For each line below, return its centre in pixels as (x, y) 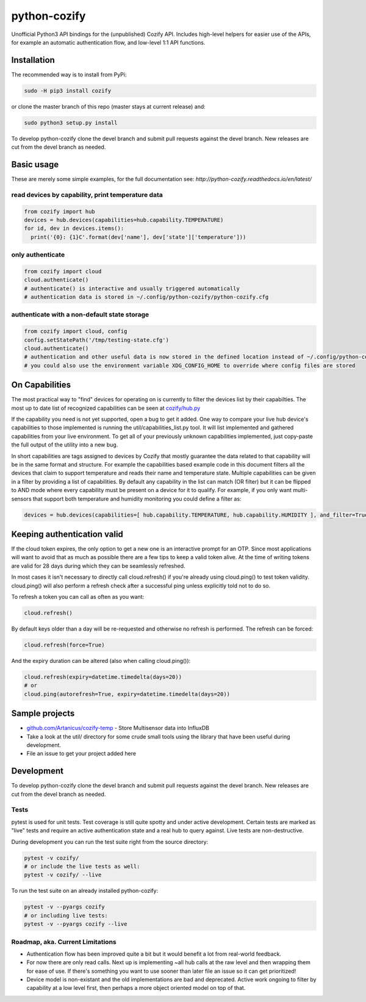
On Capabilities (41, 385)
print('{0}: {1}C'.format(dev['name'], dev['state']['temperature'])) (138, 237)
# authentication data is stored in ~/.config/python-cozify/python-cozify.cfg (146, 297)
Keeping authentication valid (67, 534)
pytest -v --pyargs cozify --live (76, 924)
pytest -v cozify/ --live (63, 875)
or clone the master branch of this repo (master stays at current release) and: (108, 106)
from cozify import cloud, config (76, 331)
